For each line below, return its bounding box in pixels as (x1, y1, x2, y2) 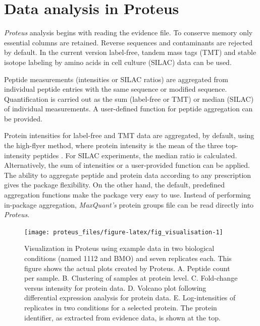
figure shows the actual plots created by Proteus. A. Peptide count (24, 263, 230, 273)
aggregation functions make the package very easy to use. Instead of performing (4, 189, 251, 200)
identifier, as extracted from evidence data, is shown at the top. (24, 312, 221, 322)
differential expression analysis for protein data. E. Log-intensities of (24, 292, 236, 303)
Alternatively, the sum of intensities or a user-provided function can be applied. (4, 160, 250, 170)
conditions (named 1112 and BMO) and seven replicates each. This (24, 253, 232, 264)
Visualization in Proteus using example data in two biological (24, 243, 215, 253)
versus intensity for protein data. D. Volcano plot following (24, 282, 206, 293)
